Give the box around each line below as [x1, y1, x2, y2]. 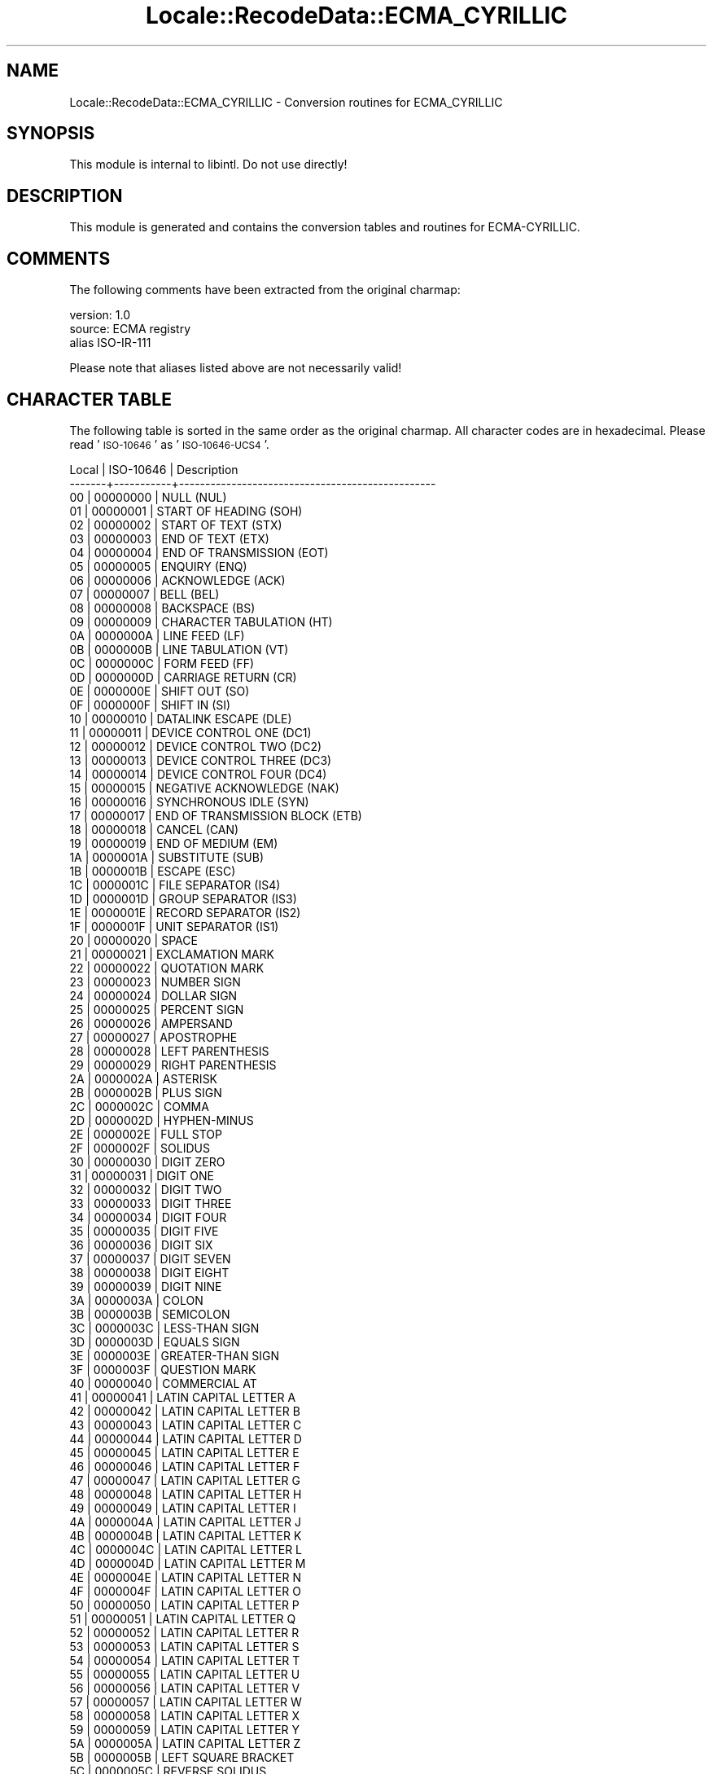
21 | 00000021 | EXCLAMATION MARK [69, 946, 275, 961]
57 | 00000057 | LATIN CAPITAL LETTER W [69, 1694, 302, 1709]
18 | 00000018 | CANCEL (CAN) [69, 822, 239, 837]
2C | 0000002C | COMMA [69, 1099, 209, 1113]
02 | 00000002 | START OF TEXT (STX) [69, 517, 282, 532]
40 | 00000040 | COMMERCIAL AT [69, 1376, 257, 1390]
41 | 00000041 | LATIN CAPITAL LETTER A [69, 1390, 296, 1404]
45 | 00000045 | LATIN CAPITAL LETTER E [69, 1445, 300, 1460]
